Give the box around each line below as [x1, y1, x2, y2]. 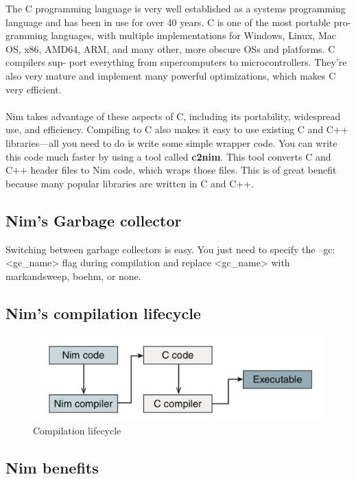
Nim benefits [5, 456, 99, 478]
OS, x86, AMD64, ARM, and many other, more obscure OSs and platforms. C [5, 41, 335, 56]
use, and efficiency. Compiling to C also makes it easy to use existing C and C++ [5, 122, 348, 137]
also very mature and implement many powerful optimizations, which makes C [5, 68, 336, 82]
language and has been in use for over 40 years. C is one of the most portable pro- [5, 14, 351, 29]
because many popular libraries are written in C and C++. [5, 176, 254, 190]
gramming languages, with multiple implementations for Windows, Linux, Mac [5, 28, 336, 43]
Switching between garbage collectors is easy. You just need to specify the [5, 242, 316, 256]
